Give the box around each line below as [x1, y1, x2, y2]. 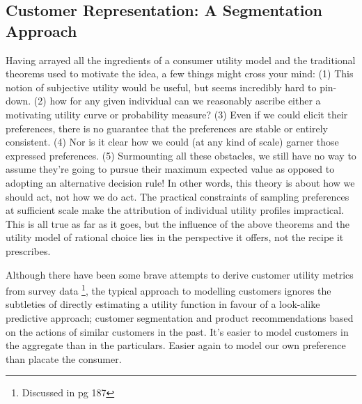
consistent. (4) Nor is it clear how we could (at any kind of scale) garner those [6, 134, 339, 149]
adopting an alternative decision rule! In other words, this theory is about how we [6, 175, 355, 189]
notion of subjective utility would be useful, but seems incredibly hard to [6, 79, 317, 94]
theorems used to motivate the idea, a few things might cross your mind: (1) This [6, 66, 354, 81]
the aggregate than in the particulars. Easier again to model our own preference [6, 338, 346, 352]
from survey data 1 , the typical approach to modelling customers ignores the [6, 281, 331, 297]
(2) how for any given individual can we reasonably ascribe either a [33, 93, 321, 108]
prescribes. [6, 243, 51, 258]
